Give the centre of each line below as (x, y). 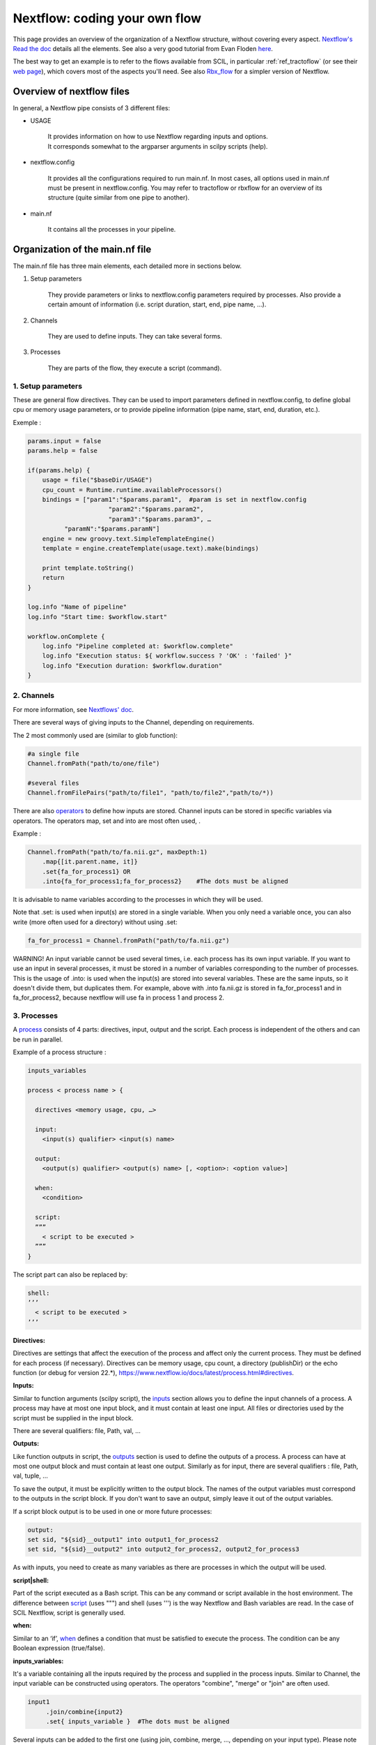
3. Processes (36, 1016)
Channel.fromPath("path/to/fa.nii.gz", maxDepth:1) (118, 852)
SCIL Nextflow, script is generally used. (69, 1612)
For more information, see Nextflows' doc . (73, 709)
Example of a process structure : (60, 1052)
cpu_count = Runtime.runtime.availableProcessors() (132, 490)
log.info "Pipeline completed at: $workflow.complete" (138, 646)
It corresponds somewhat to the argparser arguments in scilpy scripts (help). (158, 146)
